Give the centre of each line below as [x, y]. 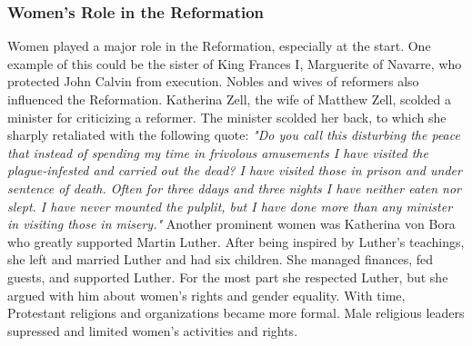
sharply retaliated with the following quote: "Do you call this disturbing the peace [234, 135]
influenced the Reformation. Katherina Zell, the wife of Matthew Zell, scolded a [230, 99]
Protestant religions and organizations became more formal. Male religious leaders [236, 313]
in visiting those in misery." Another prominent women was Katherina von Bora [231, 224]
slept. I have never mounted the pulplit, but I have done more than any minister [230, 206]
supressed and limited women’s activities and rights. [153, 330]
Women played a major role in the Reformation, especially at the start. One [219, 46]
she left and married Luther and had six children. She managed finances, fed [221, 259]
